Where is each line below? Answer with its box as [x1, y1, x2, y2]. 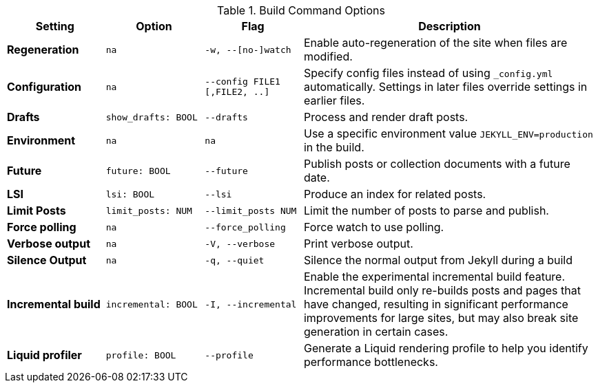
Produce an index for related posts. [303, 187, 486, 201]
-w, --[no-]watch [205, 44, 291, 55]
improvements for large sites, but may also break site [303, 311, 579, 325]
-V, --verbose [205, 238, 276, 249]
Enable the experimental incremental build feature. [303, 270, 566, 283]
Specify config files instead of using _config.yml [303, 66, 553, 80]
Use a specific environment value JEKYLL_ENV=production [303, 127, 593, 140]
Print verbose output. [303, 237, 413, 250]
